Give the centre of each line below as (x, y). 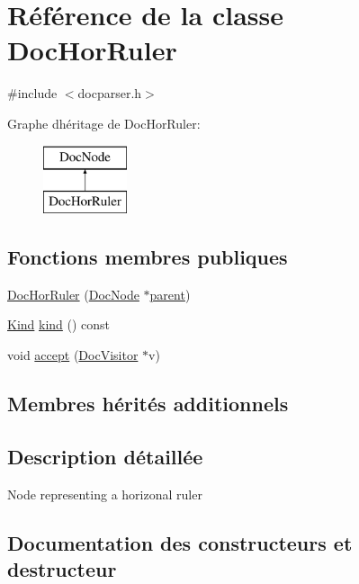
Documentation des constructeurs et (180, 542)
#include (32, 93)
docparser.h (110, 93)
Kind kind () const (59, 324)
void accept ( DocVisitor (73, 355)
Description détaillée (105, 456)
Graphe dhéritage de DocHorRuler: (104, 123)
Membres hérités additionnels (148, 404)
